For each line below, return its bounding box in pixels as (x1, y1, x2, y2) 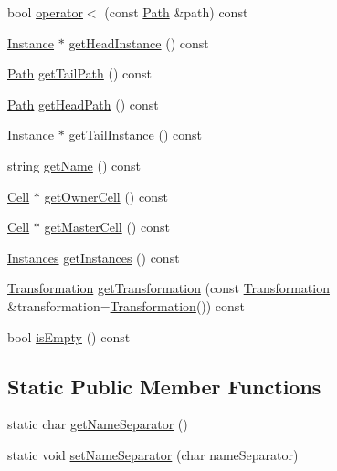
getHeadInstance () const (68, 33, 209, 52)
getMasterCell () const (44, 217, 170, 236)
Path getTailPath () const (7, 64, 152, 83)
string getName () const (7, 155, 142, 174)
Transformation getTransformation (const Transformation (7, 278, 330, 298)
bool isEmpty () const (7, 327, 131, 346)
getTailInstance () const (68, 125, 202, 144)
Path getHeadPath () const (7, 94, 159, 113)
